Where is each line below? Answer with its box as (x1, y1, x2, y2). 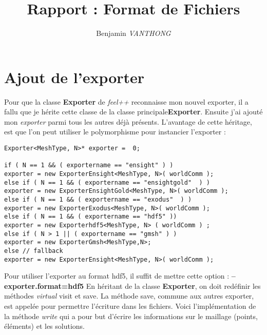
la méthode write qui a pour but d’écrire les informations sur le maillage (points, (4, 310, 258, 321)
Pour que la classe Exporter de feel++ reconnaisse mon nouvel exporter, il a (4, 96, 249, 107)
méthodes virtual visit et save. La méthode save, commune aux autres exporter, (4, 290, 254, 301)
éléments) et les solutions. (4, 321, 85, 331)
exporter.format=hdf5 (4, 280, 84, 291)
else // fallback (4, 247, 63, 254)
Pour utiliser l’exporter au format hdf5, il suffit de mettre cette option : (4, 270, 230, 281)
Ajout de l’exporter (4, 66, 145, 87)
